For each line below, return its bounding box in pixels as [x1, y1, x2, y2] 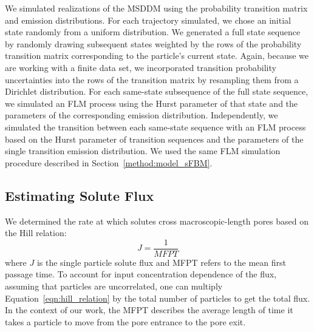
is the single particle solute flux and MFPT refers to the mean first [36, 256, 286, 268]
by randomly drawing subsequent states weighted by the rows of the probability [5, 37, 302, 50]
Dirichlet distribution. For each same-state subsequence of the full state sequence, [5, 85, 309, 98]
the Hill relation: [5, 226, 67, 239]
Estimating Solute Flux [5, 186, 154, 205]
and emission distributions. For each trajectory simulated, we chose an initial [5, 13, 291, 26]
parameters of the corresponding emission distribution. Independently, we [5, 109, 278, 121]
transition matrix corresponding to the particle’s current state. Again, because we [5, 49, 309, 62]
